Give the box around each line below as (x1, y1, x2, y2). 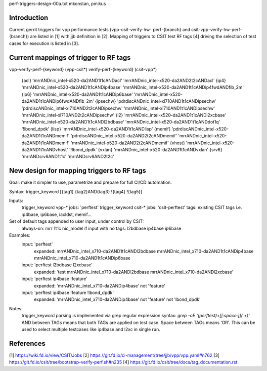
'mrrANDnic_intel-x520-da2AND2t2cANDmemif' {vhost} (70, 140, 185, 146)
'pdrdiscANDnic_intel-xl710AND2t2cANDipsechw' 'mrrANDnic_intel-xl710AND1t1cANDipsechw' (21, 105, 215, 111)
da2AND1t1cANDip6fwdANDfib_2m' (21, 98, 94, 104)
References (9, 339, 45, 348)
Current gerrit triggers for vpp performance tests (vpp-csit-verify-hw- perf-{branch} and (9, 26, 190, 32)
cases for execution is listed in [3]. (9, 40, 79, 46)
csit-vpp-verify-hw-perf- (191, 26, 242, 32)
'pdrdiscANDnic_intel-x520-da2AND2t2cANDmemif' (70, 133, 178, 139)
